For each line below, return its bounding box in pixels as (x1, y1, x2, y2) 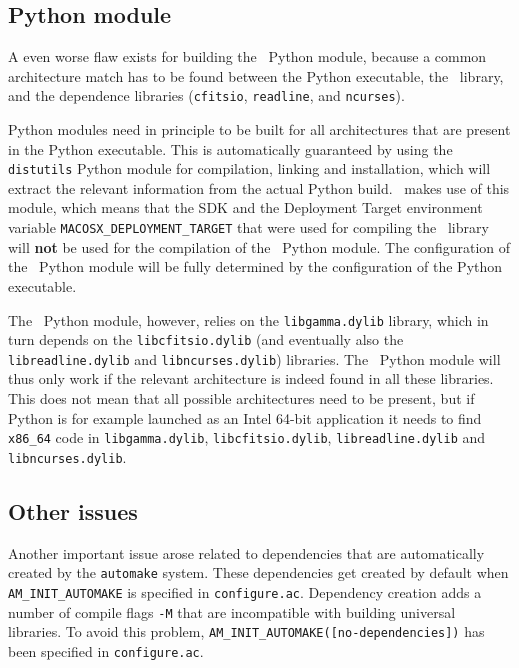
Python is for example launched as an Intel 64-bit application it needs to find (8, 407, 482, 428)
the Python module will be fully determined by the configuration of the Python (8, 256, 503, 277)
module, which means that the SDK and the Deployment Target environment (8, 197, 483, 218)
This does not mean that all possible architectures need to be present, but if (8, 388, 475, 409)
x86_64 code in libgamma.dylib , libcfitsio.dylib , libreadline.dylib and (8, 427, 486, 448)
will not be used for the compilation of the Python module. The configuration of (8, 236, 511, 257)
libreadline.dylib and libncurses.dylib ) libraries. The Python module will (8, 348, 501, 369)
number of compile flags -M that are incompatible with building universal (8, 601, 456, 622)
